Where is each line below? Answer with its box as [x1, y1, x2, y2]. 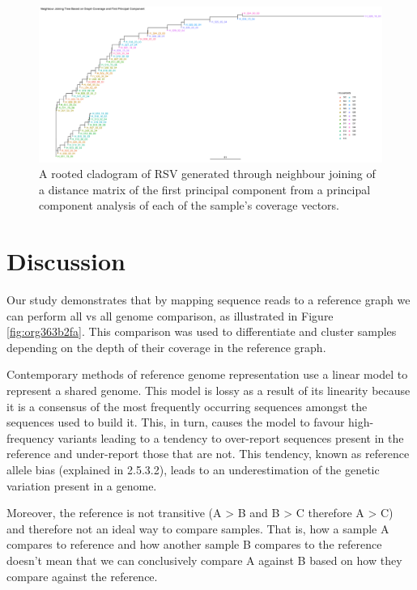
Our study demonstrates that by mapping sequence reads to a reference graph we [6, 291, 411, 308]
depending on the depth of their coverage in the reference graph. [6, 338, 326, 355]
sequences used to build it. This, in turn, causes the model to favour [6, 414, 345, 431]
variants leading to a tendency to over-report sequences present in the [57, 429, 404, 446]
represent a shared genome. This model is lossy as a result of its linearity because [6, 382, 411, 398]
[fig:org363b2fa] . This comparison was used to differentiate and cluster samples [6, 323, 397, 340]
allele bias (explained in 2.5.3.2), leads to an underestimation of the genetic [6, 461, 380, 478]
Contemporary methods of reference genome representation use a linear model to [6, 366, 408, 383]
